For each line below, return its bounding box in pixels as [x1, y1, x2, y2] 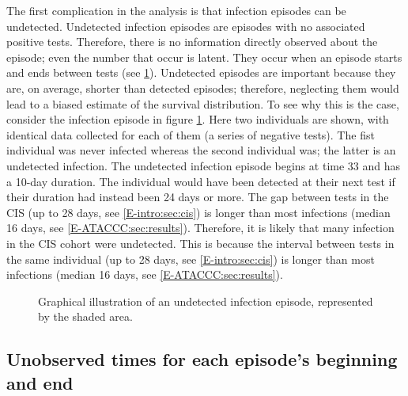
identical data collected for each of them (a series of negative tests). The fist [6, 126, 375, 143]
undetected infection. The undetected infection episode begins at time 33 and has [6, 157, 401, 173]
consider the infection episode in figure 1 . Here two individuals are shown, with [6, 111, 389, 128]
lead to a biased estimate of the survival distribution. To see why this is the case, [6, 95, 399, 112]
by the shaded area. [38, 308, 133, 325]
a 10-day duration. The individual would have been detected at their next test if [6, 173, 395, 189]
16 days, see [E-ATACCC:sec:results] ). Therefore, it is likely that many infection [6, 219, 395, 236]
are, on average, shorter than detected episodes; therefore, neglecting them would [6, 79, 399, 96]
